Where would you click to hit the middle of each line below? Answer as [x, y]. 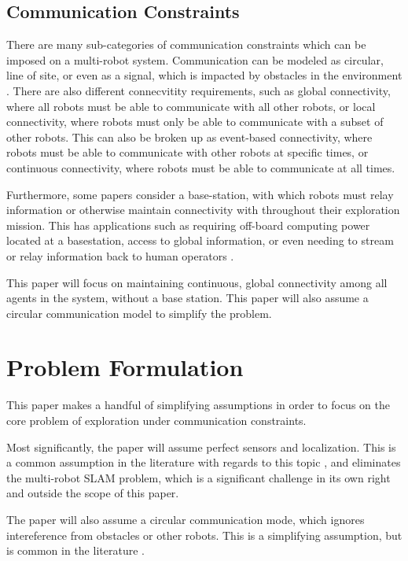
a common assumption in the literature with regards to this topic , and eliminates [204, 462]
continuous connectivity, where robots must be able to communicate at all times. [201, 167]
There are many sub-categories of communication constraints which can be [186, 44]
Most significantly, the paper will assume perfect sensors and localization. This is [201, 447]
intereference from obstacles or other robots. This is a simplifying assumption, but [204, 535]
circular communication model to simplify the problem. [139, 313]
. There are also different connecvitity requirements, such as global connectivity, [198, 90]
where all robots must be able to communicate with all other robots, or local [191, 106]
